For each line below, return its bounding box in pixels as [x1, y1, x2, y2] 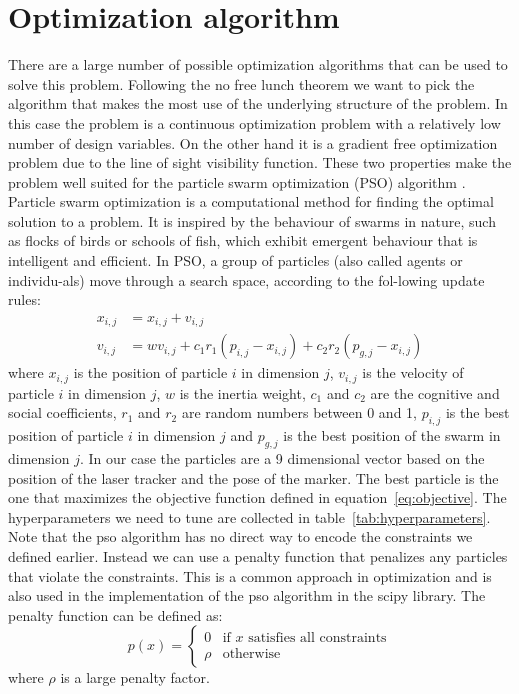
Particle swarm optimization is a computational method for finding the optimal [8, 191, 494, 212]
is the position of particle [73, 362, 228, 383]
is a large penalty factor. [60, 667, 210, 688]
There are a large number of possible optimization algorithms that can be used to [8, 54, 508, 75]
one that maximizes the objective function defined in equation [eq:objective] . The [8, 487, 507, 508]
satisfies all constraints [248, 631, 387, 646]
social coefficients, [8, 402, 117, 423]
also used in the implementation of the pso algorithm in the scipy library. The [8, 585, 486, 606]
